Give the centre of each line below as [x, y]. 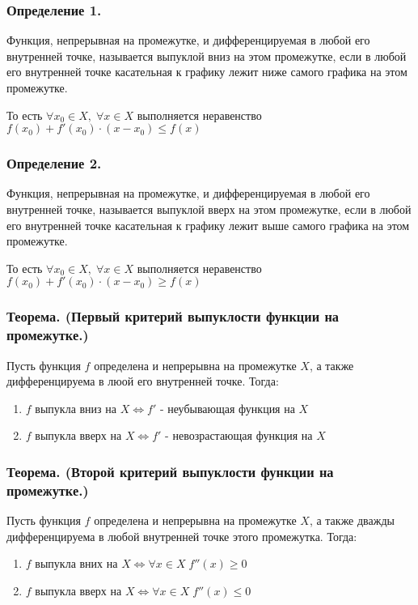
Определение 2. [54, 163]
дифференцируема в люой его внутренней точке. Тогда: [143, 381]
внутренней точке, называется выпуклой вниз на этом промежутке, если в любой [207, 55]
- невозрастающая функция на [239, 435]
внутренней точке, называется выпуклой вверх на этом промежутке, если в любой [209, 209]
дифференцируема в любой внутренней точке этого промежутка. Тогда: [182, 536]
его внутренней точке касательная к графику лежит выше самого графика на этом [208, 225]
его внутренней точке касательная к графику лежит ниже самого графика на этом [207, 72]
